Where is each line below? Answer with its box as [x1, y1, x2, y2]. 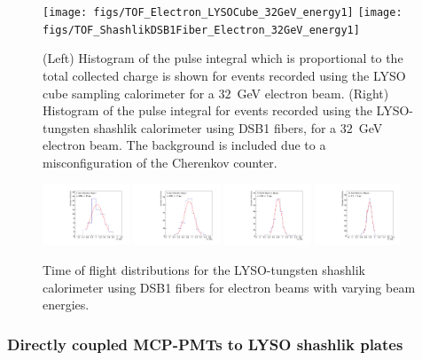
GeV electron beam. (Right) [237, 83, 389, 102]
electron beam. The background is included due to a [43, 136, 326, 154]
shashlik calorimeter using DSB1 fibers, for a [93, 118, 337, 137]
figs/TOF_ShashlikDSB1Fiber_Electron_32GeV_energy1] [43, 23, 360, 36]
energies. [43, 295, 90, 314]
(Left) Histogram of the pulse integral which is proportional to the [43, 49, 403, 67]
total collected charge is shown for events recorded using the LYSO [43, 66, 406, 84]
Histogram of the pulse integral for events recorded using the [43, 101, 372, 120]
